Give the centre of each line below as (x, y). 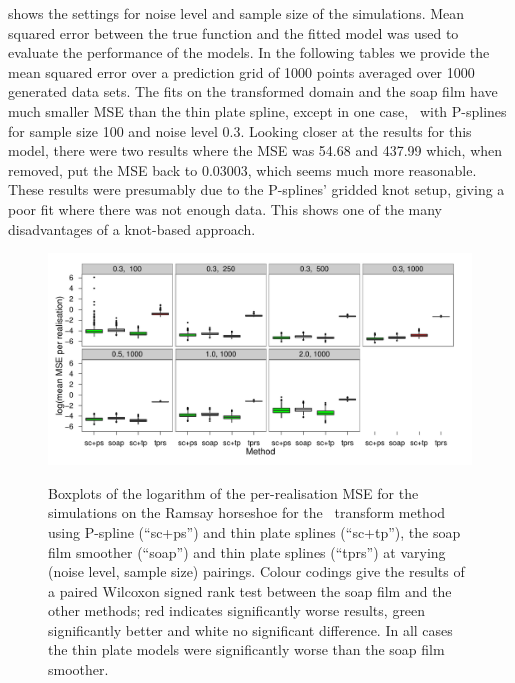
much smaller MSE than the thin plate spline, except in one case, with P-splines (257, 110)
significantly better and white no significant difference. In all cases (250, 629)
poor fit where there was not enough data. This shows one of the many (225, 208)
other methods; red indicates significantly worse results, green (237, 610)
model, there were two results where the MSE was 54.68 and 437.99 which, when (255, 150)
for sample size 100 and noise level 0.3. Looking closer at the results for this (240, 130)
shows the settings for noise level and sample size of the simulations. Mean (236, 13)
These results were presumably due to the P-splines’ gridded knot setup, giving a (256, 189)
